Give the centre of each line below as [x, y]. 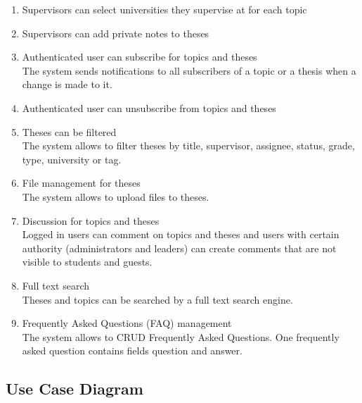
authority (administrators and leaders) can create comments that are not [179, 248]
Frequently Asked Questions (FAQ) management [127, 323]
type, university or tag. [72, 159]
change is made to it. [67, 84]
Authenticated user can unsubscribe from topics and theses [149, 107]
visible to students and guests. [87, 262]
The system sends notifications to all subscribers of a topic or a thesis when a [189, 70]
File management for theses [81, 183]
